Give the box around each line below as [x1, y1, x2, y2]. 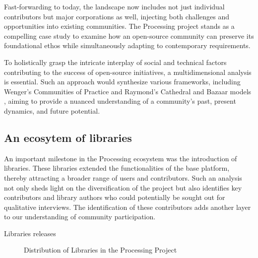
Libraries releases [4, 228, 56, 238]
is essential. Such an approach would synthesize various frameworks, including [4, 76, 241, 87]
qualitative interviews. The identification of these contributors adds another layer [4, 201, 251, 212]
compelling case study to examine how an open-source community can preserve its [4, 30, 254, 41]
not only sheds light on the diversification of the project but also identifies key [4, 182, 242, 193]
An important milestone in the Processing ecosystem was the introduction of [4, 153, 237, 163]
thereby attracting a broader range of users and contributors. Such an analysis [4, 172, 242, 183]
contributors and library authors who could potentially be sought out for [4, 192, 225, 202]
